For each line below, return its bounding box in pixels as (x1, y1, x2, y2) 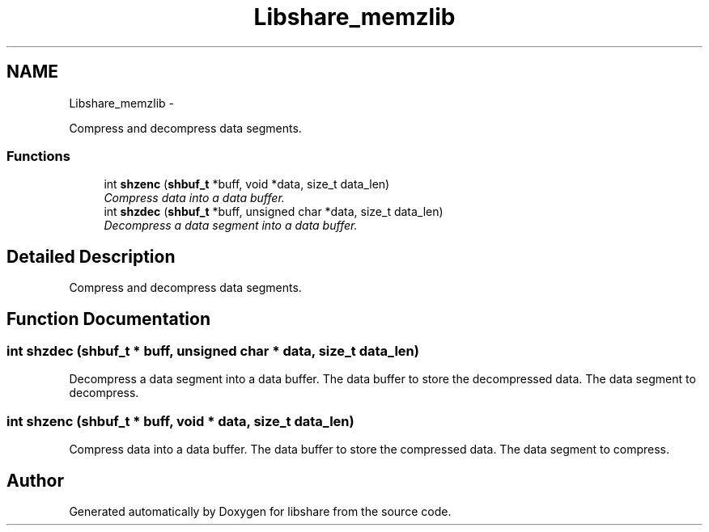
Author (6, 470, 64, 491)
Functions (6, 147, 70, 164)
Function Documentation (6, 308, 210, 329)
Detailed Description (6, 246, 176, 267)
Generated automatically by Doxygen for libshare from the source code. (69, 505, 452, 518)
